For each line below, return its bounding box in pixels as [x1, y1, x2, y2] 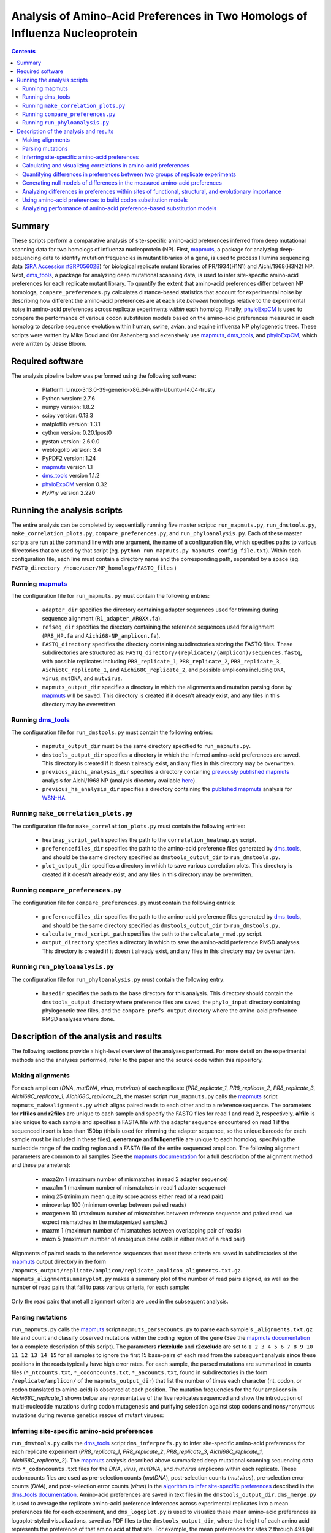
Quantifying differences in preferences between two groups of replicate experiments [22, 170, 237, 178]
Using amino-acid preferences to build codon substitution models [22, 196, 188, 204]
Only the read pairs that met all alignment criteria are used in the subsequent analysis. [11, 1298, 229, 1305]
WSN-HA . [42, 794, 67, 801]
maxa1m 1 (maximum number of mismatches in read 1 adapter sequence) [42, 1184, 226, 1191]
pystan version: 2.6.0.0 [42, 437, 100, 445]
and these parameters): [11, 1161, 70, 1169]
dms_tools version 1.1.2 [42, 472, 100, 480]
